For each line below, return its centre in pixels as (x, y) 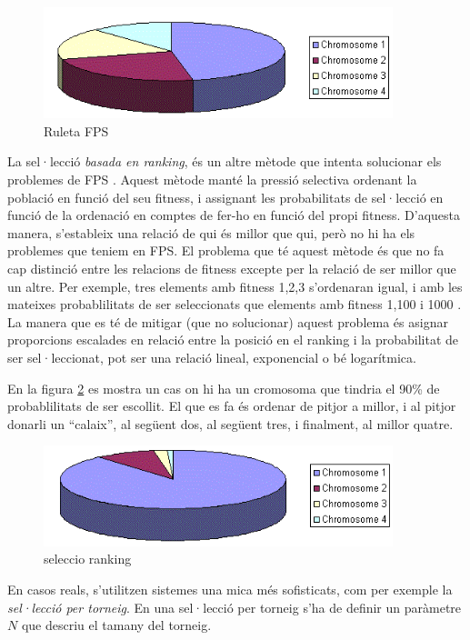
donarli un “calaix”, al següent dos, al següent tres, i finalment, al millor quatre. (230, 423)
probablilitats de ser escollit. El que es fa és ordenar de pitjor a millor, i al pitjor (232, 406)
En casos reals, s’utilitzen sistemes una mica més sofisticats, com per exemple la (230, 589)
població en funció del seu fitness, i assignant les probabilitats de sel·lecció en (225, 197)
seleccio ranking (88, 559)
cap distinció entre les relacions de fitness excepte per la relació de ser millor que (232, 269)
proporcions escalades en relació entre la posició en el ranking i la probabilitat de (233, 340)
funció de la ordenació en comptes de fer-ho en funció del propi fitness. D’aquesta (234, 215)
